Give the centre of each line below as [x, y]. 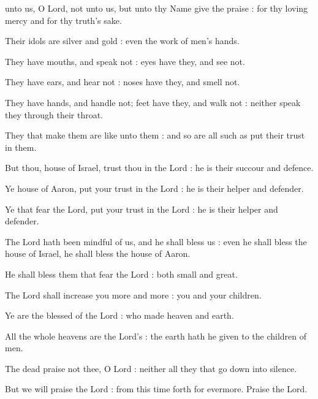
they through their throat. [54, 114]
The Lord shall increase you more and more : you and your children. [133, 294]
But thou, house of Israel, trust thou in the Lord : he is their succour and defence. [159, 168]
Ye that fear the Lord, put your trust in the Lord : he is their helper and [142, 209]
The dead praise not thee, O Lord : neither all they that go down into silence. [151, 368]
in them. [21, 147]
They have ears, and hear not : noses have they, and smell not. [123, 82]
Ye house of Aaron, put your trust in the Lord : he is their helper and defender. [154, 188]
